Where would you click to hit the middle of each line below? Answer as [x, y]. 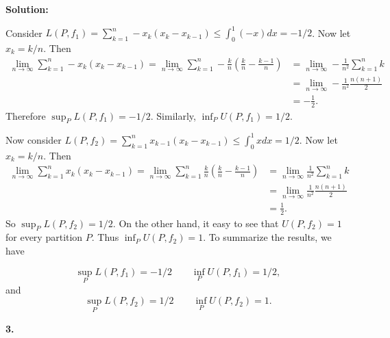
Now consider [34, 139]
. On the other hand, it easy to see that [196, 223]
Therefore [26, 115]
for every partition [44, 237]
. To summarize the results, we [267, 237]
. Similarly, [173, 115]
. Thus [105, 237]
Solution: [27, 9]
